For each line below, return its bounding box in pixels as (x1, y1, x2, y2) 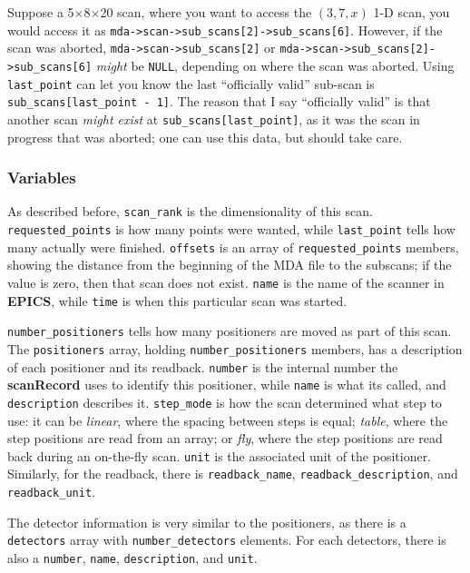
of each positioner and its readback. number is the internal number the (7, 357, 398, 376)
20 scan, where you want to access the (100, 3, 312, 21)
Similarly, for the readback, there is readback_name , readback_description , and (7, 464, 458, 483)
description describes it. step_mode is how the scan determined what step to (7, 392, 442, 411)
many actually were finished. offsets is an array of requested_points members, (7, 237, 459, 256)
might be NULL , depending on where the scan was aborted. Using (95, 55, 455, 74)
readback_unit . (7, 482, 95, 500)
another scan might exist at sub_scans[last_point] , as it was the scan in (7, 109, 420, 128)
